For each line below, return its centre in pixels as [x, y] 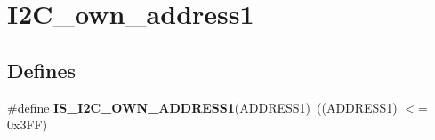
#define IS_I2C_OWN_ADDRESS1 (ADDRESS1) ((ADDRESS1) [202, 107]
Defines [42, 70]
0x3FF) [28, 124]
